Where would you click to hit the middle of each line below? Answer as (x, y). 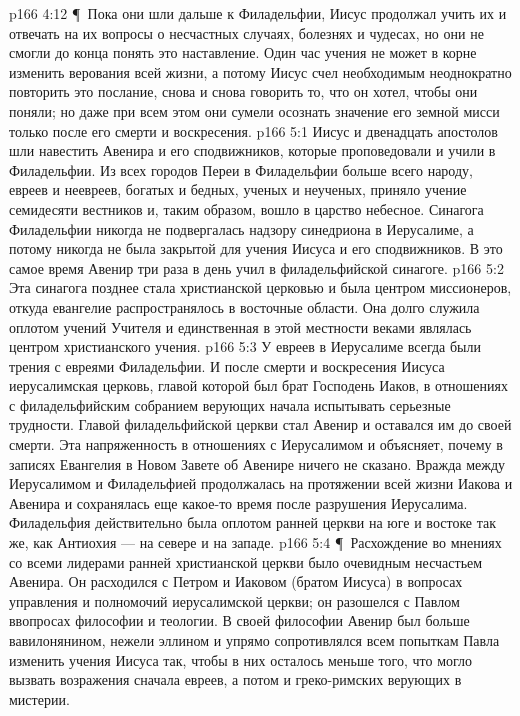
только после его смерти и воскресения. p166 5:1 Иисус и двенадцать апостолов (253, 130)
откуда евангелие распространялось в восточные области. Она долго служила (244, 306)
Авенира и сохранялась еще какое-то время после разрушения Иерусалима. (238, 502)
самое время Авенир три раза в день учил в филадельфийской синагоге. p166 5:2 (256, 267)
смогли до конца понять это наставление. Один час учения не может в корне (243, 52)
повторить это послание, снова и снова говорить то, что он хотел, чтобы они (243, 91)
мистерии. (39, 698)
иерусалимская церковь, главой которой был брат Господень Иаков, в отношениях (258, 385)
